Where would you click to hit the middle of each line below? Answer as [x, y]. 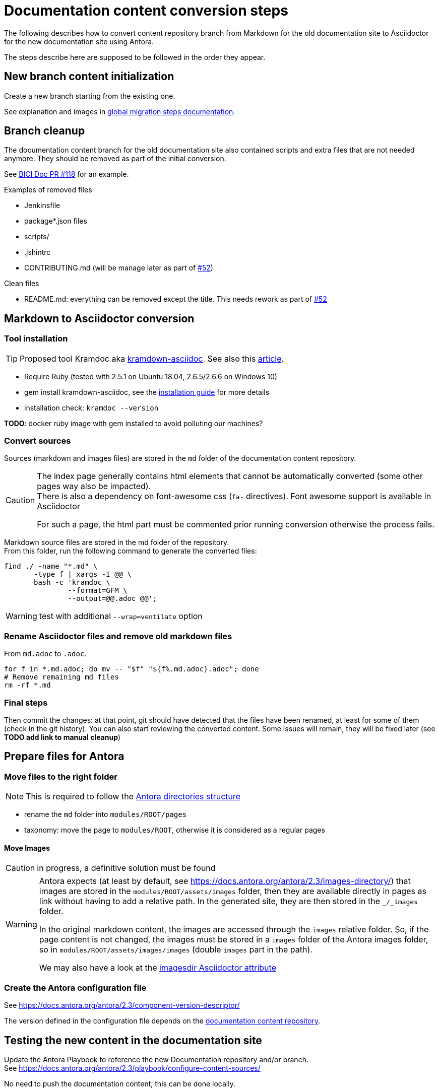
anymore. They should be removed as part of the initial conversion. [115, 159]
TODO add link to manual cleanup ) [62, 737]
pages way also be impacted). [94, 486]
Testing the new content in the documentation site [133, 1040]
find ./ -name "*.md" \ [51, 566]
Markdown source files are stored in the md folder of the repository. [117, 542]
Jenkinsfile [42, 206]
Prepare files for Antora [64, 757]
